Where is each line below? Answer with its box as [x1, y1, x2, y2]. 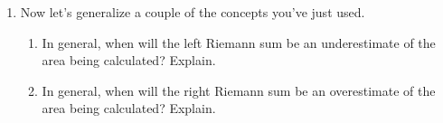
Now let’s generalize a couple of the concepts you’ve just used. [20, 3, 365, 21]
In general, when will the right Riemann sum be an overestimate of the [42, 80, 436, 99]
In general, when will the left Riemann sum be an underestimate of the [42, 33, 436, 52]
